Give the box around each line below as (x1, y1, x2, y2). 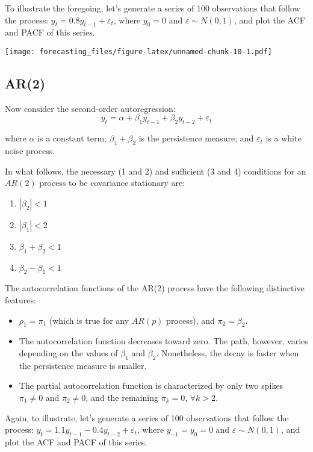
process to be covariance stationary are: (39, 176, 185, 189)
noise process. (5, 144, 55, 157)
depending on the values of (19, 346, 118, 359)
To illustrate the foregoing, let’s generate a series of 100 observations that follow (5, 2, 300, 14)
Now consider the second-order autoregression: (5, 102, 176, 114)
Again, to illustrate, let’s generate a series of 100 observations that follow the (5, 411, 289, 424)
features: (5, 294, 36, 306)
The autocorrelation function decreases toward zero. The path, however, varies (19, 335, 308, 347)
